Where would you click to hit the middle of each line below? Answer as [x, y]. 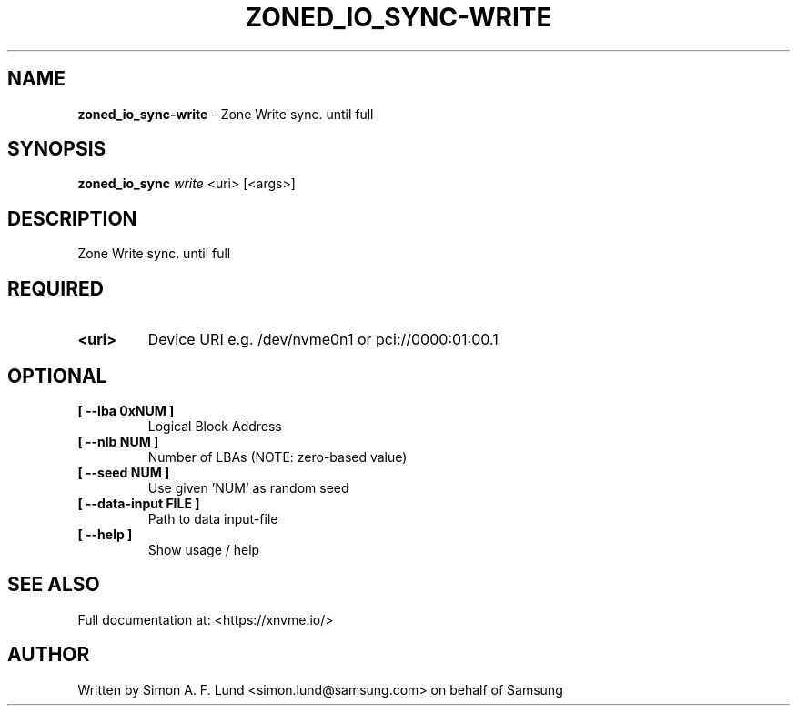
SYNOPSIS [57, 149]
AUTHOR [49, 655]
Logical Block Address [215, 426]
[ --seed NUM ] [124, 472]
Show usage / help [204, 549]
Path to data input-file [213, 518]
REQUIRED [55, 288]
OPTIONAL [57, 376]
